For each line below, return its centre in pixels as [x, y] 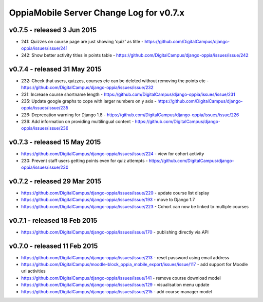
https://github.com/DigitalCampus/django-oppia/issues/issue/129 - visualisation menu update [115, 285]
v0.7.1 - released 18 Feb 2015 [53, 221]
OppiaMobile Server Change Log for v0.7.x [97, 13]
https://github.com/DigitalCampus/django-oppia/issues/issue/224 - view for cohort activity [113, 154]
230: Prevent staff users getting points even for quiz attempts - [85, 160]
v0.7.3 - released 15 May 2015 [55, 142]
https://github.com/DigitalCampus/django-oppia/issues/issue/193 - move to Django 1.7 [108, 200]
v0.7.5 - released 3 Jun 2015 [53, 30]
